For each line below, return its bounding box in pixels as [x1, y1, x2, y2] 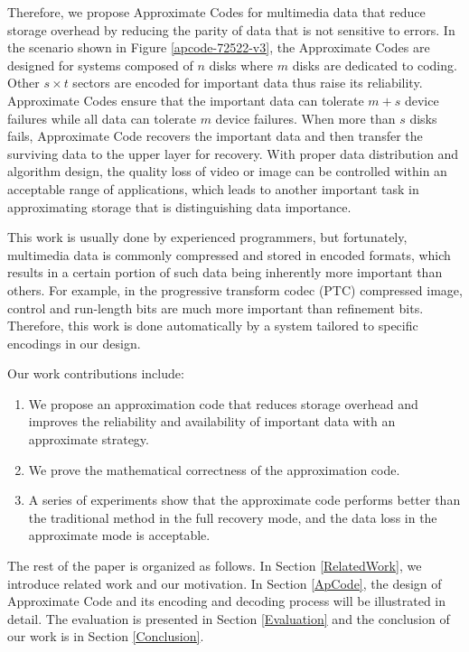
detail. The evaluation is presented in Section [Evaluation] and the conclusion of [7, 609, 450, 628]
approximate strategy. [28, 430, 149, 449]
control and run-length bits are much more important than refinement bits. [7, 298, 424, 317]
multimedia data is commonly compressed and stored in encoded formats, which [7, 245, 451, 264]
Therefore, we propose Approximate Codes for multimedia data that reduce [7, 3, 426, 21]
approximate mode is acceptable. [28, 526, 211, 545]
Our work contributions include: [7, 364, 184, 383]
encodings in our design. [7, 333, 141, 352]
